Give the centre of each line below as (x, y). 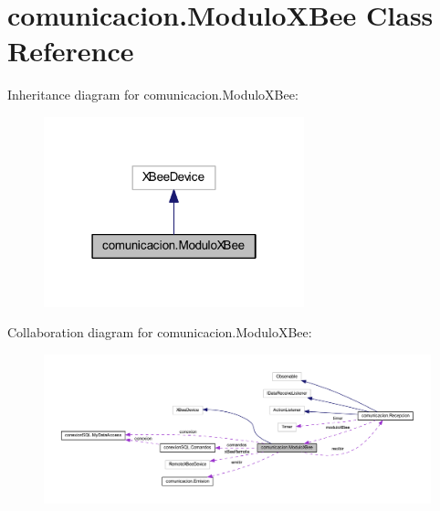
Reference (71, 51)
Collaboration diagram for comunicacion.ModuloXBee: (160, 332)
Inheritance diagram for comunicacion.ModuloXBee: (153, 95)
